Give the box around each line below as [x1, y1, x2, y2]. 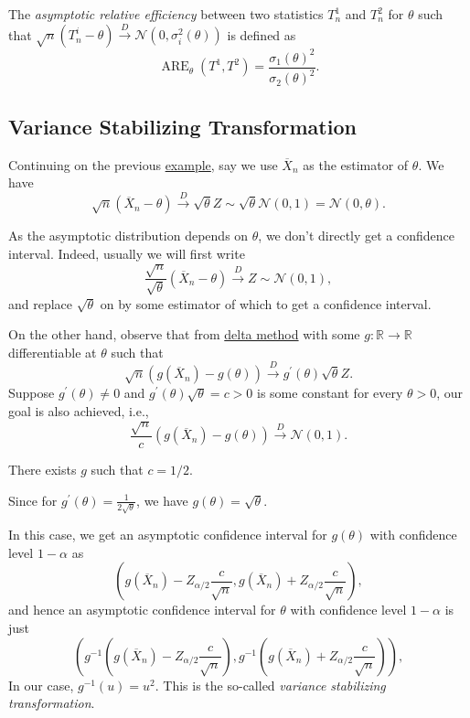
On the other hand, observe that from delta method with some [8, 325, 360, 344]
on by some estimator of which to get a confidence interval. [100, 294, 432, 313]
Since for [8, 490, 58, 509]
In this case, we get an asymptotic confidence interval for [8, 525, 327, 544]
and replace [8, 294, 73, 313]
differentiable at [8, 342, 97, 361]
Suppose [8, 383, 55, 402]
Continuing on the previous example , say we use [8, 155, 278, 174]
